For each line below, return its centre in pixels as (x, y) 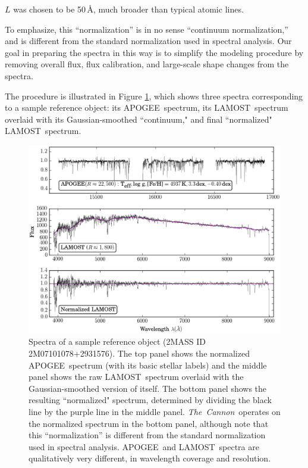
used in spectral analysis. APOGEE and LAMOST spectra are (144, 446)
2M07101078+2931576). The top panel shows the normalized (139, 353)
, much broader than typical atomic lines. (168, 9)
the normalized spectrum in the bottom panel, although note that (149, 423)
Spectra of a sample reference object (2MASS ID (117, 341)
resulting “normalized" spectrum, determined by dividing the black (150, 400)
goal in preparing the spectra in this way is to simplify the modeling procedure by (154, 52)
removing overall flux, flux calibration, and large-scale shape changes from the (147, 64)
